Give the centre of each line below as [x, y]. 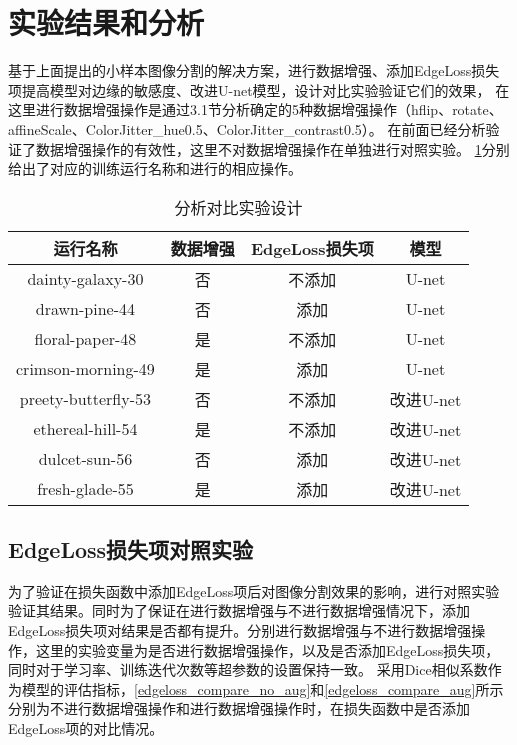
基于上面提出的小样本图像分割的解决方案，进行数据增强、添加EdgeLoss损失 [254, 70]
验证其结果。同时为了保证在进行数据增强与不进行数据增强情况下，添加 [239, 610]
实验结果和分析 [106, 22]
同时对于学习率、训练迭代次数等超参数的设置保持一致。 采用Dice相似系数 [248, 669]
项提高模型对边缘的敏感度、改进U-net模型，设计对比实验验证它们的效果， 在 [259, 89]
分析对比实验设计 [238, 207]
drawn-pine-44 [85, 309]
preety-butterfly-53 [85, 399]
